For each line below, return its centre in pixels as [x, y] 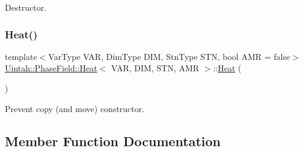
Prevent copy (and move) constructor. [75, 108]
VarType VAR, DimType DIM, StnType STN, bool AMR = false [169, 56]
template [21, 56]
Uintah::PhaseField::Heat [51, 68]
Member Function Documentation [113, 141]
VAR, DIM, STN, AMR [155, 68]
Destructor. [26, 7]
